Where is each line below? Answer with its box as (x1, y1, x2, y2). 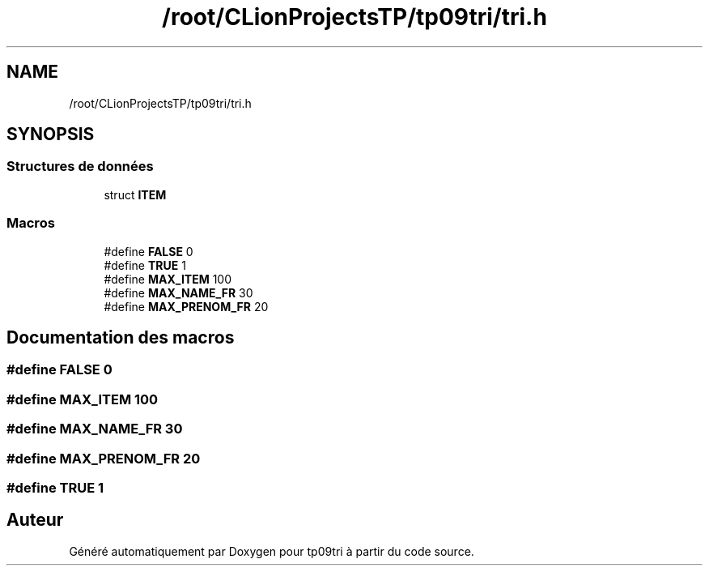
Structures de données (6, 158, 154, 175)
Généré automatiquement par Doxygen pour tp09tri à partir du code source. (69, 544, 474, 558)
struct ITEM (104, 187, 167, 202)
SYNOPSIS (6, 124, 95, 145)
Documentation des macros (6, 327, 235, 348)
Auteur (6, 510, 64, 531)
